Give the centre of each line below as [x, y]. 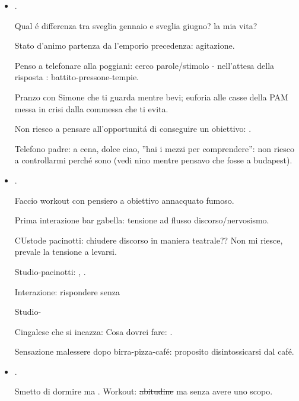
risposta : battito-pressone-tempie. [77, 77]
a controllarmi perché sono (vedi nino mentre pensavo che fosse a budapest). [153, 160]
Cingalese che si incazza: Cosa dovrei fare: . [93, 331]
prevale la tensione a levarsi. [66, 252]
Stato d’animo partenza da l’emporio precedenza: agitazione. [125, 45]
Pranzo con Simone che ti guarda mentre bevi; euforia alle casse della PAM [151, 97]
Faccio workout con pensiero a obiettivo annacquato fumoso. [124, 200]
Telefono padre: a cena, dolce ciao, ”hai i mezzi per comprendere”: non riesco [154, 148]
